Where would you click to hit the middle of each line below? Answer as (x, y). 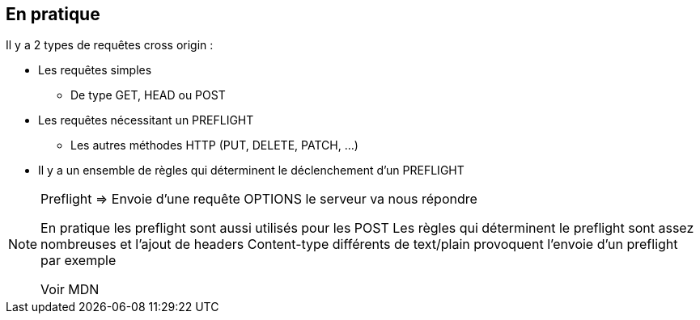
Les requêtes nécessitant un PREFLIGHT (146, 120)
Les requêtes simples (95, 70)
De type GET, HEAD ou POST (148, 95)
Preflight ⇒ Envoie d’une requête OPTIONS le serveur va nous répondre (259, 199)
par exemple (78, 261)
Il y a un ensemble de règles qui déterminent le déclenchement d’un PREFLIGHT (251, 171)
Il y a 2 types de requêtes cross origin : (110, 45)
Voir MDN (70, 290)
